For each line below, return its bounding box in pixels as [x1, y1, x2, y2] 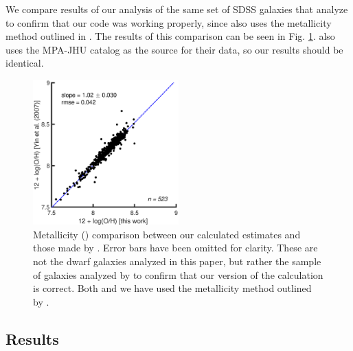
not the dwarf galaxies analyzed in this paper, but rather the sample [33, 253, 321, 268]
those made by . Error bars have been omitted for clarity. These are [33, 240, 318, 255]
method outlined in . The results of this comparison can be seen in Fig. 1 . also [5, 29, 335, 43]
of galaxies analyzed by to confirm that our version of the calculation [33, 267, 323, 282]
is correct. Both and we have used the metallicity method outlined [33, 281, 312, 295]
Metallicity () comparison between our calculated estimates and [33, 227, 301, 241]
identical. [5, 56, 44, 70]
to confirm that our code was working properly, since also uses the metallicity [5, 15, 332, 30]
